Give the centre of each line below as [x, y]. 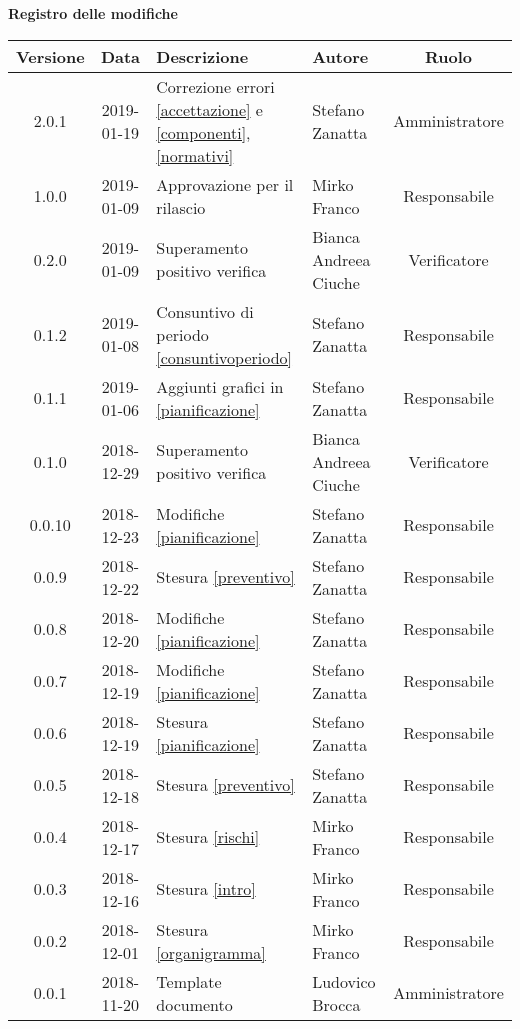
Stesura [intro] [206, 889]
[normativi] [195, 155]
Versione [50, 56]
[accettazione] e [209, 109]
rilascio [181, 207]
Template [189, 981]
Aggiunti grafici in [220, 386]
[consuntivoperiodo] [224, 357]
